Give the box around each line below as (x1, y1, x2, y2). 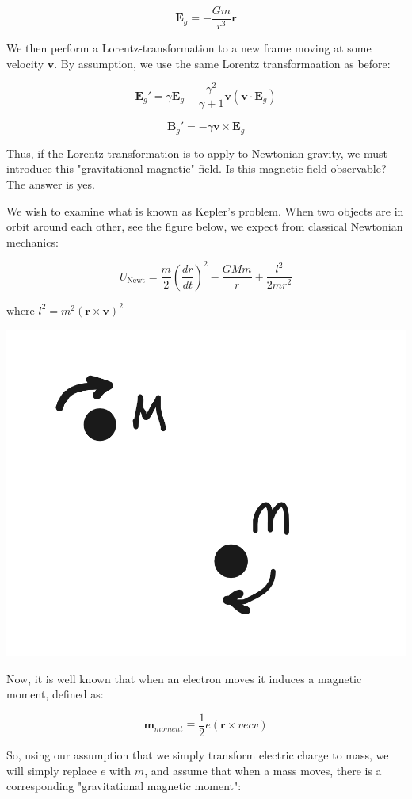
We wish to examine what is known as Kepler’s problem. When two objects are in (6, 202, 404, 219)
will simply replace (6, 762, 97, 778)
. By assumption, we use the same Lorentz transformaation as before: (54, 55, 391, 71)
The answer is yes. (6, 176, 95, 193)
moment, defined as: (6, 686, 104, 702)
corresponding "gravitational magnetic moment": (6, 778, 242, 794)
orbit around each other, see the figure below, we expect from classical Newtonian (6, 218, 403, 235)
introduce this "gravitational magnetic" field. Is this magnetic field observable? (6, 160, 387, 177)
